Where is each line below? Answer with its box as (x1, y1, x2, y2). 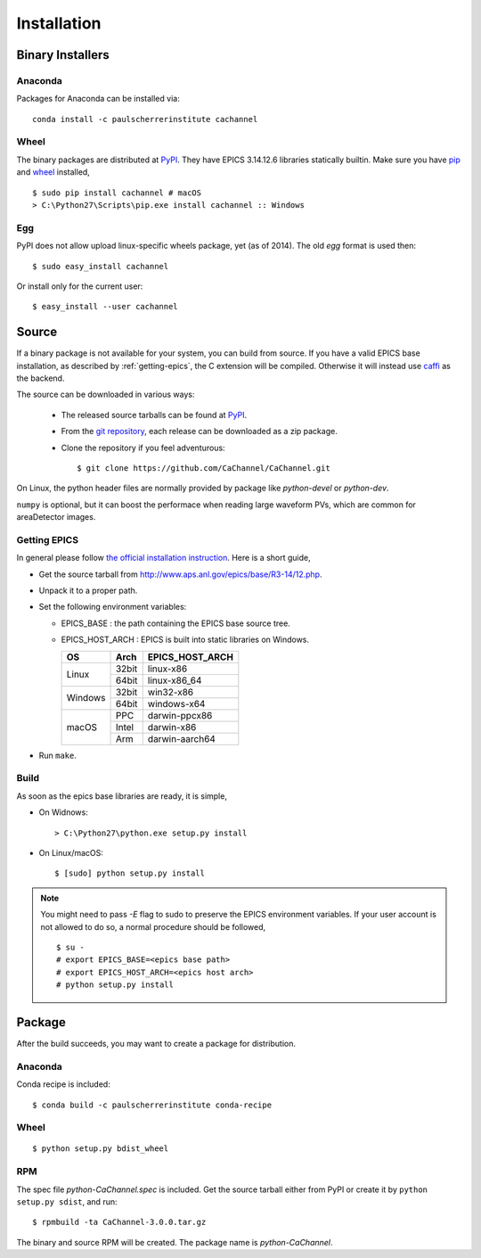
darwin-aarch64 (147, 732, 216, 744)
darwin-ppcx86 (147, 709, 213, 721)
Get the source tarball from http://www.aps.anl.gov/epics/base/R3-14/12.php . (38, 569, 322, 580)
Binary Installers (16, 47, 110, 62)
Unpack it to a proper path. (38, 585, 138, 596)
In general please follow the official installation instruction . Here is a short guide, (16, 553, 311, 563)
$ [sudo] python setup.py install (54, 868, 205, 878)
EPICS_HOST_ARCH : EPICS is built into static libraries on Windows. (61, 634, 310, 645)
